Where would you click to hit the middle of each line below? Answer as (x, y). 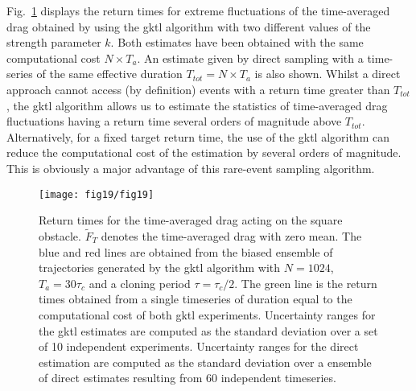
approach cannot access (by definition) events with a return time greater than (198, 89)
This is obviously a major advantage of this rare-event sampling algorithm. (191, 168)
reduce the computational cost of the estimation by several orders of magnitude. (204, 152)
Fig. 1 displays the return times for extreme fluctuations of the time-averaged (198, 10)
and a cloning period (140, 283)
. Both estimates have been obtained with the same (237, 42)
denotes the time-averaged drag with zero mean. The (231, 236)
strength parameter (54, 42)
